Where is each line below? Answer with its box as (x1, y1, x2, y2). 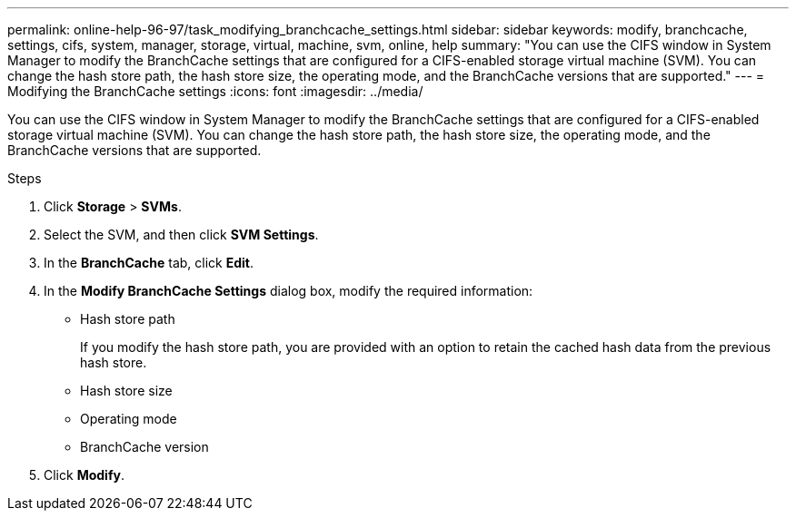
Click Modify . (44, 467, 124, 483)
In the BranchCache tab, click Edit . (44, 255, 254, 270)
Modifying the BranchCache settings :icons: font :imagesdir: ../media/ (7, 83, 423, 99)
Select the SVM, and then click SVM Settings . (44, 227, 319, 242)
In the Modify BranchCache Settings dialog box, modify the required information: (44, 283, 533, 298)
